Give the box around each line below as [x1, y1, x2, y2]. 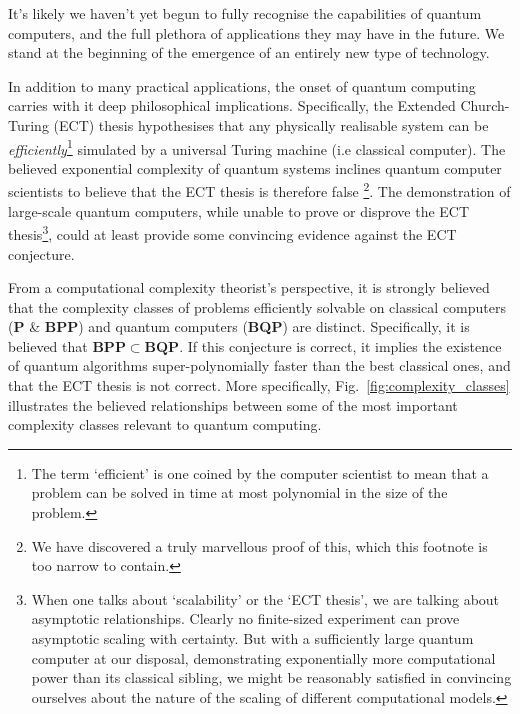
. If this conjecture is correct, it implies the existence [179, 335, 502, 356]
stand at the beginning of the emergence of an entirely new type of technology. [8, 42, 490, 63]
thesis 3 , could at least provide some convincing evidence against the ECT [8, 221, 457, 244]
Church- [460, 95, 510, 116]
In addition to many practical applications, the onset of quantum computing [8, 75, 476, 96]
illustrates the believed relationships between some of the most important [8, 394, 458, 415]
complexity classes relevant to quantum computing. [8, 414, 322, 435]
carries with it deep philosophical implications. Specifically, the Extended [8, 95, 456, 116]
